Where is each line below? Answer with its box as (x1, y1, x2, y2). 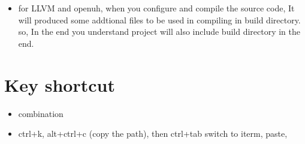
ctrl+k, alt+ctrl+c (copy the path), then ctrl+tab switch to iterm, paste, (18, 127, 288, 140)
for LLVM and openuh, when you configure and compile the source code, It (18, 2, 295, 14)
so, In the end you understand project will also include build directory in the (18, 25, 301, 38)
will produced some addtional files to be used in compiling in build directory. (18, 13, 301, 26)
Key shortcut (4, 72, 115, 97)
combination (18, 107, 64, 119)
